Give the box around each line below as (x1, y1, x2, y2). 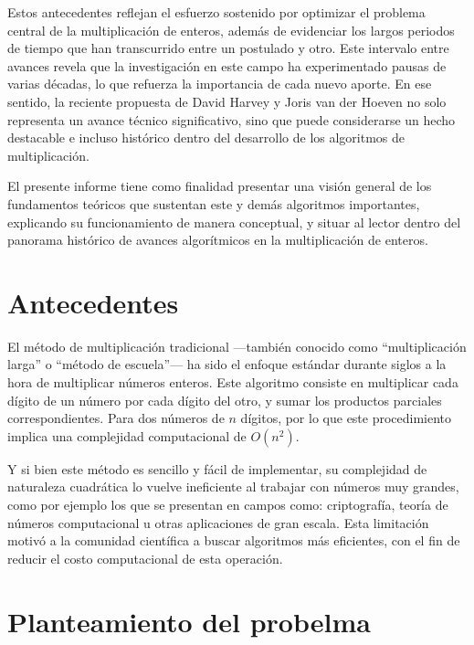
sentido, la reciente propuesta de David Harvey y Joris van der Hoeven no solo (7, 91, 447, 111)
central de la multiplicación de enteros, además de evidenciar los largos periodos (7, 20, 455, 39)
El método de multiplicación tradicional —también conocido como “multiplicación (7, 336, 467, 355)
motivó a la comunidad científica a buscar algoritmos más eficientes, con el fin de (7, 531, 460, 550)
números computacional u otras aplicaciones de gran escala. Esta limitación (7, 513, 429, 532)
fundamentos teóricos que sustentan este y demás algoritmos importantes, (7, 194, 420, 213)
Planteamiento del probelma (7, 602, 371, 640)
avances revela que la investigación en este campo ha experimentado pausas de (7, 56, 447, 75)
